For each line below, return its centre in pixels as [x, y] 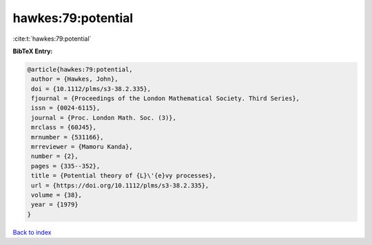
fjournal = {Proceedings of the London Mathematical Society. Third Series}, [165, 99]
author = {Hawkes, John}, [75, 79]
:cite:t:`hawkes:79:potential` [52, 39]
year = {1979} [55, 205]
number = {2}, [55, 156]
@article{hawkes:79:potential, [80, 69]
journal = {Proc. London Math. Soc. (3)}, [104, 118]
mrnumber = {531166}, [68, 137]
